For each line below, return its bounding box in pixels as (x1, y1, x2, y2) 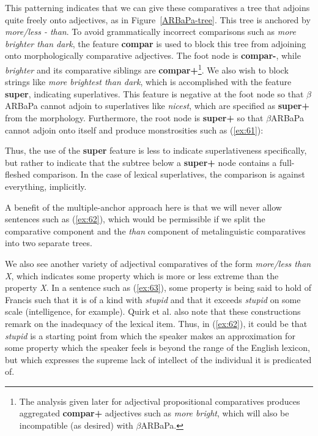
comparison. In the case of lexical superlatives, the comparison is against (32, 168, 305, 181)
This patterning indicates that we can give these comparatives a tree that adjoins (5, 1, 310, 13)
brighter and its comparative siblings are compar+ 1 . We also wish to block (5, 61, 289, 76)
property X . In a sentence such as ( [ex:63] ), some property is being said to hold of (5, 281, 312, 294)
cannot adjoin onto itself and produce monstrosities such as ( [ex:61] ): (5, 123, 264, 136)
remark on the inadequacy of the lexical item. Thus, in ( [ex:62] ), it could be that (5, 317, 308, 329)
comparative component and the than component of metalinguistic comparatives (5, 224, 306, 237)
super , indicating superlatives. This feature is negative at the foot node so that (5, 87, 304, 100)
